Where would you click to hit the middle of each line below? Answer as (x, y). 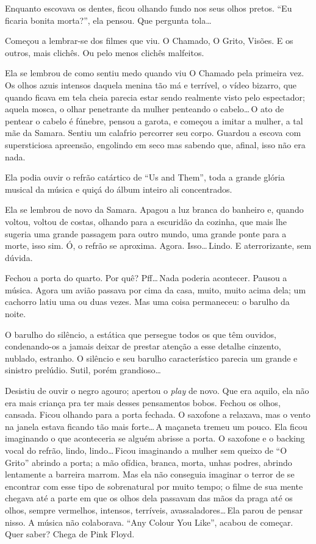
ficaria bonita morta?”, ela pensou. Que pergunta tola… (108, 20)
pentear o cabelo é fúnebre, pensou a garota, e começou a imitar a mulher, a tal (154, 120)
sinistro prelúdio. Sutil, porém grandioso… (83, 370)
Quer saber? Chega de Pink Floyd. (70, 534)
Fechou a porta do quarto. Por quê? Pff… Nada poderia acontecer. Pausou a (146, 278)
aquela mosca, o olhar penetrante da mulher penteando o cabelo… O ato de (145, 109)
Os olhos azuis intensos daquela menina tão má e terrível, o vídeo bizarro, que (151, 84)
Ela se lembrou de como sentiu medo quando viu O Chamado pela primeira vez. (155, 73)
